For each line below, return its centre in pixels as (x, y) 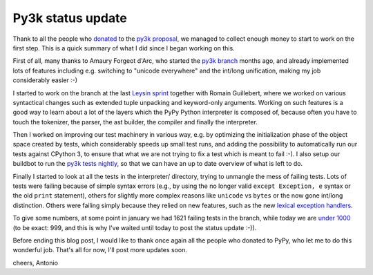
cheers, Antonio (36, 263)
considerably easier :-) (45, 80)
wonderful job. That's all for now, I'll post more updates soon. (100, 250)
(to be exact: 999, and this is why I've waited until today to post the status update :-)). (135, 227)
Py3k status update (70, 18)
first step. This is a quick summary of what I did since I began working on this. (124, 48)
